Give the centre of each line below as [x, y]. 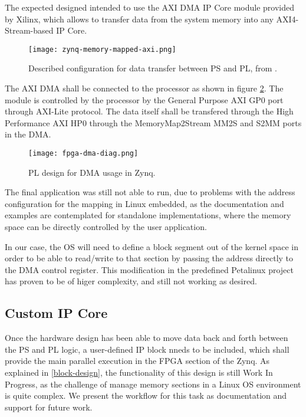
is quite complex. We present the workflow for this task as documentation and [146, 395]
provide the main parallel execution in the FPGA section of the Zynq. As [137, 361]
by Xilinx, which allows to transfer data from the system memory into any [139, 19]
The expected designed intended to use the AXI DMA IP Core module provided [149, 7]
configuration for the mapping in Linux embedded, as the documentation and [144, 203]
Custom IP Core [56, 313]
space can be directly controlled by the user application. [106, 227]
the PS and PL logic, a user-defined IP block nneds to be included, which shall [147, 349]
